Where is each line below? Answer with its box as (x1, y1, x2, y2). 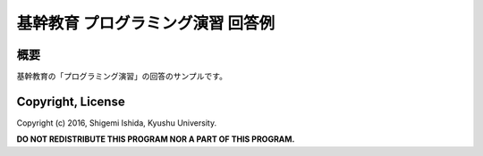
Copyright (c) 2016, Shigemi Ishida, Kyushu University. (16, 117, 217, 128)
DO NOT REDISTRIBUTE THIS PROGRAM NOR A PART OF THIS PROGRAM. (16, 134, 295, 144)
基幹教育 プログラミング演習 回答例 (16, 13, 275, 33)
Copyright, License (16, 94, 125, 109)
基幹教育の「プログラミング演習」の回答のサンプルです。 (16, 71, 228, 82)
